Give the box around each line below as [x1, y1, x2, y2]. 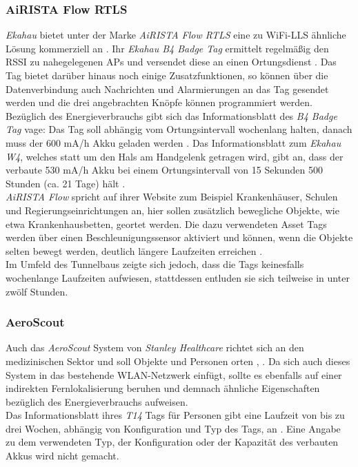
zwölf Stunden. [6, 284, 68, 298]
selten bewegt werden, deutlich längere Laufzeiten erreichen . [6, 243, 263, 258]
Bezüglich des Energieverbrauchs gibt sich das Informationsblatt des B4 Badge [6, 108, 337, 123]
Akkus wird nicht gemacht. [6, 448, 119, 463]
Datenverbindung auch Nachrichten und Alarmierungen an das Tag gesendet [6, 81, 329, 96]
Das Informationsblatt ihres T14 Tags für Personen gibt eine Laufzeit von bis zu [6, 408, 345, 422]
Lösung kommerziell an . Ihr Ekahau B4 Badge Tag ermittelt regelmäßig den [6, 41, 329, 55]
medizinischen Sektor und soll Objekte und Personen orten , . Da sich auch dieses [6, 353, 350, 368]
